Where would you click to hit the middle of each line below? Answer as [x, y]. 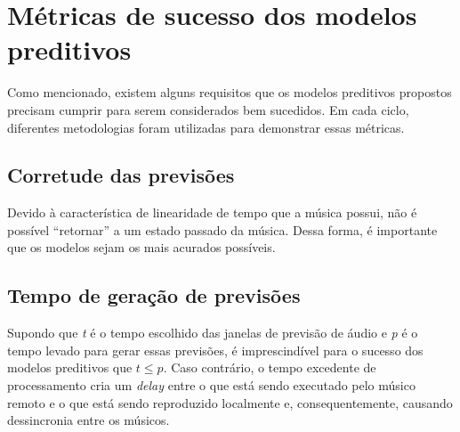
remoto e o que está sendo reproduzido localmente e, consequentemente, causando [230, 402]
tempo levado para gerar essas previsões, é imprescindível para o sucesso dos [215, 350]
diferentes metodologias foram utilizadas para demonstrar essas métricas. [206, 127]
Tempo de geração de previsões [154, 295]
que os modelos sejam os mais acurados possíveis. [141, 247]
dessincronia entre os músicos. [89, 420]
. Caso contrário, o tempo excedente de [270, 367]
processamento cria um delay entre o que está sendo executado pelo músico [211, 385]
